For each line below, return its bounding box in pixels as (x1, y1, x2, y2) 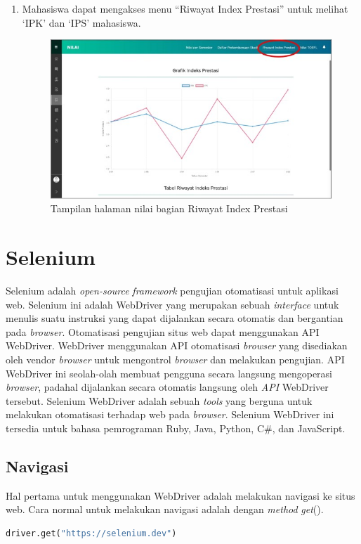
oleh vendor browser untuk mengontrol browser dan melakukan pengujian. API (6, 352, 345, 367)
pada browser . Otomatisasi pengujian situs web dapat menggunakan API (6, 324, 320, 339)
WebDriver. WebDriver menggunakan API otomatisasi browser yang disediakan (6, 338, 348, 353)
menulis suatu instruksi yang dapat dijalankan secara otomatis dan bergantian (6, 311, 343, 325)
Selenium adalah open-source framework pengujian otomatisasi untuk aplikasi (6, 283, 339, 298)
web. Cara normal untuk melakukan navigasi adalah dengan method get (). (6, 502, 324, 517)
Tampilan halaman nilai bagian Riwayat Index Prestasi (50, 201, 288, 216)
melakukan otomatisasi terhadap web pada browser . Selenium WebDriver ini (6, 407, 334, 422)
